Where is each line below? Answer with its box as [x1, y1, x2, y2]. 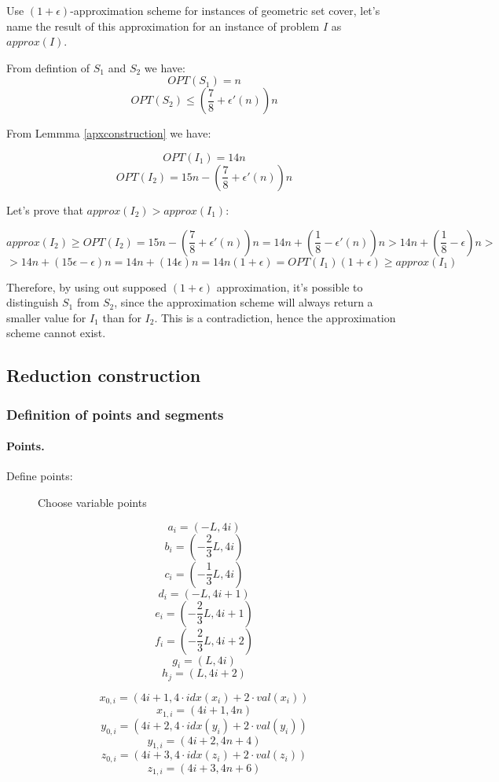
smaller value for [6, 309, 86, 325]
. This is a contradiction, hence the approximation [154, 309, 396, 325]
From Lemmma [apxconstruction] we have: [6, 125, 211, 141]
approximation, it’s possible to [216, 278, 363, 295]
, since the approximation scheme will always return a [114, 294, 373, 310]
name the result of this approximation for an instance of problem [6, 17, 320, 34]
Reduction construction [6, 363, 201, 387]
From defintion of [6, 59, 90, 75]
